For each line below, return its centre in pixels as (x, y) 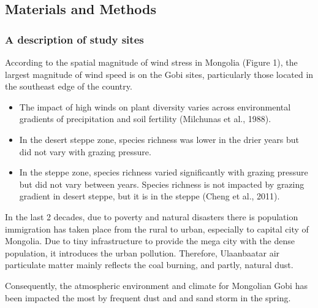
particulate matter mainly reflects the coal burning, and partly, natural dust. (149, 265)
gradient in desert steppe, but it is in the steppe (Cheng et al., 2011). (150, 196)
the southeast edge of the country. (69, 86)
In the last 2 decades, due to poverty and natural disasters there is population (152, 216)
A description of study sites (74, 39)
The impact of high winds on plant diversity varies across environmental (155, 106)
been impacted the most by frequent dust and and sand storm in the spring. (148, 297)
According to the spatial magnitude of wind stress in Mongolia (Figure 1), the (151, 62)
